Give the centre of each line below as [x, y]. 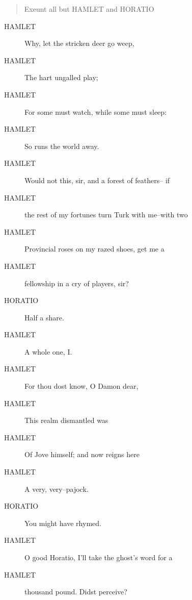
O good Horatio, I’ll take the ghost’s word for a [99, 557]
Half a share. [44, 317]
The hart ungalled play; [61, 77]
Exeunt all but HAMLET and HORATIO [89, 9]
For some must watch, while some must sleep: [95, 111]
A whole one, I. [48, 351]
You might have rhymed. [63, 523]
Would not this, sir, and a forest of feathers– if [97, 180]
